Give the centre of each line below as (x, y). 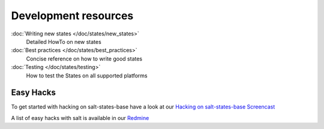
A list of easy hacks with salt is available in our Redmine (80, 118)
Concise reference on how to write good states (84, 58)
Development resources (72, 16)
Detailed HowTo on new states (64, 41)
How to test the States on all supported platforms (87, 76)
